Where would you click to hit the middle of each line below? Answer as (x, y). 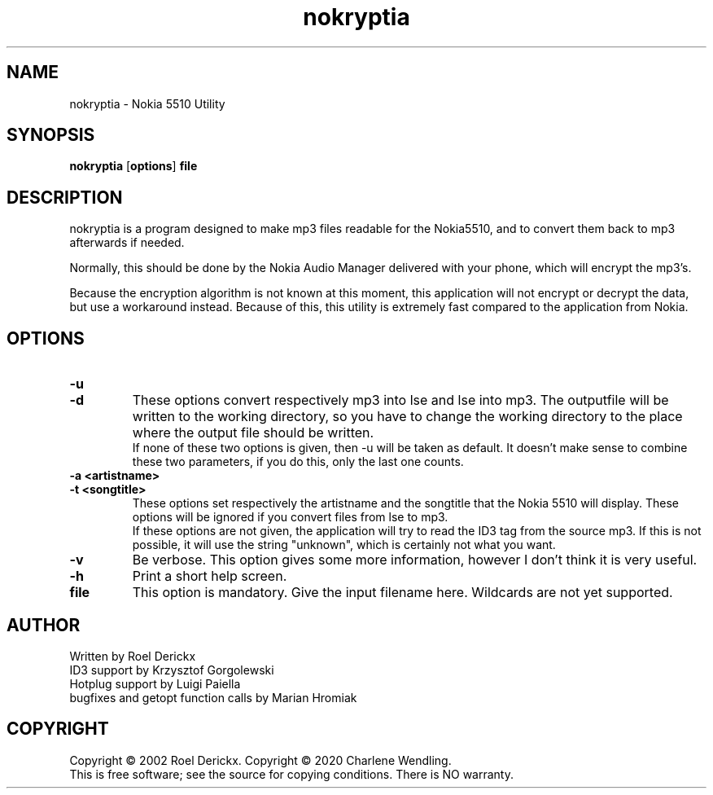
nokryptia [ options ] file (133, 166)
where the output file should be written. (253, 433)
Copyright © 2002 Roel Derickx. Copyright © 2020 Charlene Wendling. (260, 760)
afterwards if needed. (127, 243)
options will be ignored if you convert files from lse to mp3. (290, 517)
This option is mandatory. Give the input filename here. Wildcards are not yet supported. (402, 593)
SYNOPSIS (51, 135)
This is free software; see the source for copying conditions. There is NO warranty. (292, 774)
